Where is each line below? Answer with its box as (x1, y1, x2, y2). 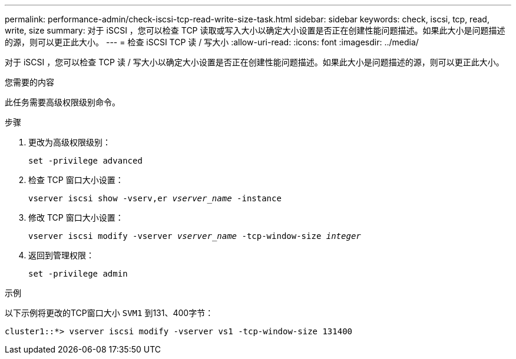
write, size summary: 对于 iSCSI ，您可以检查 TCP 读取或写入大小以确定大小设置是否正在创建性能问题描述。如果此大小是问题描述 (5, 25, 505, 35)
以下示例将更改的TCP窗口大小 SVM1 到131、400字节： (5, 308, 214, 318)
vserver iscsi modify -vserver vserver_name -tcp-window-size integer (28, 231, 361, 241)
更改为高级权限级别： (28, 137, 111, 147)
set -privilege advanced (28, 156, 143, 165)
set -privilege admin (28, 269, 128, 278)
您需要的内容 (5, 77, 54, 87)
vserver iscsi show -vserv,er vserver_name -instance (28, 194, 282, 203)
